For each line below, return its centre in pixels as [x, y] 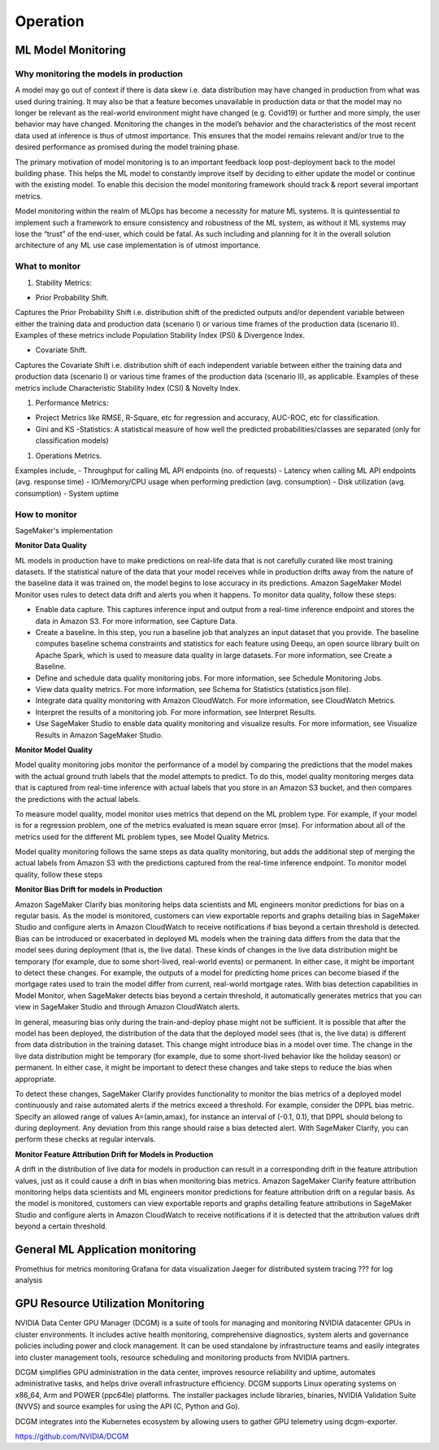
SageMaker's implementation [64, 530]
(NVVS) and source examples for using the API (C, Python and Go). [127, 1406]
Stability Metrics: [64, 283]
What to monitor [48, 266]
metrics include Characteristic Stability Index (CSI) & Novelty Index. [128, 388]
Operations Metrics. [69, 455]
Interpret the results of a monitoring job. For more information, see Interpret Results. [176, 712]
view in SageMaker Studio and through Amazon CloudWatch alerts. [128, 1007]
